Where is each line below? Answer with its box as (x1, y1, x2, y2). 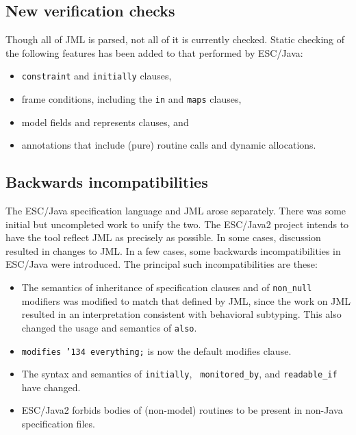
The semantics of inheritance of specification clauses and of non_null (21, 280, 312, 295)
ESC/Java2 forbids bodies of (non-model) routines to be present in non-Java (21, 403, 343, 417)
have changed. (21, 380, 81, 394)
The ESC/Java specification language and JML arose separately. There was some (5, 203, 346, 218)
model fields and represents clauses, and (21, 114, 189, 129)
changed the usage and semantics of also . (21, 320, 197, 334)
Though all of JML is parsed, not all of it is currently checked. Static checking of (5, 32, 345, 47)
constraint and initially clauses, (21, 69, 172, 83)
